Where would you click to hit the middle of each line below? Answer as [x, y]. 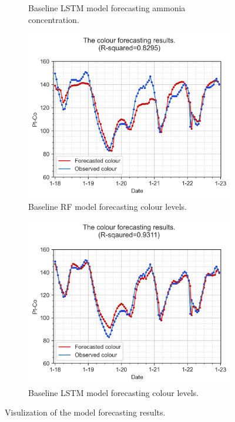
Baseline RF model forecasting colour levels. [108, 206]
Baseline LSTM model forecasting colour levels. [114, 392]
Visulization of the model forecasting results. [85, 412]
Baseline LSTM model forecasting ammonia [107, 8]
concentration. [54, 19]
